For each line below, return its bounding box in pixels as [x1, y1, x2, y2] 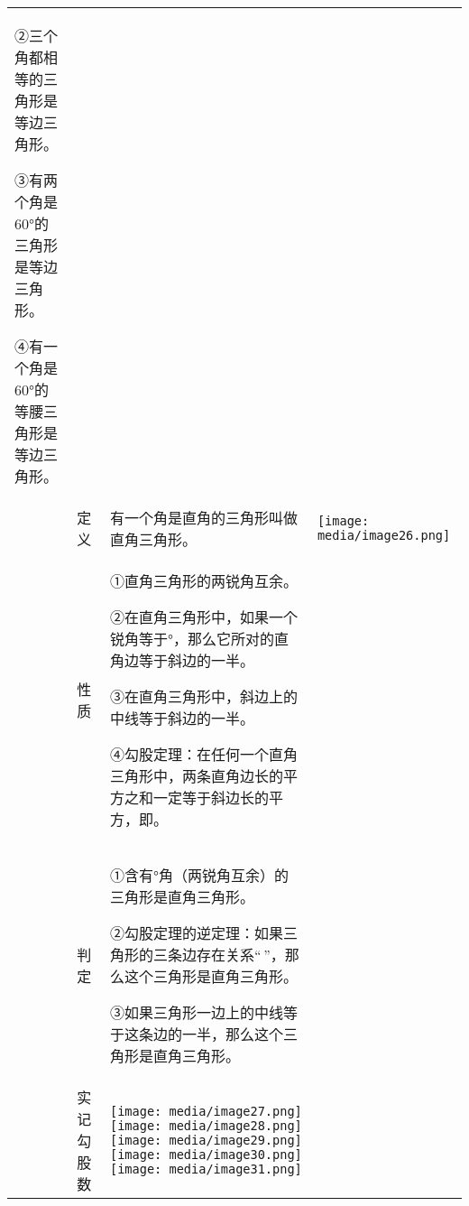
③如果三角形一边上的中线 [110, 1002, 284, 1023]
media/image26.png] [317, 528, 451, 543]
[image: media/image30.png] [110, 1147, 302, 1162]
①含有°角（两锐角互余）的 [110, 865, 290, 886]
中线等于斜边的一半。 [110, 708, 255, 728]
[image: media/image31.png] [110, 1162, 302, 1176]
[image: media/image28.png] [110, 1118, 302, 1133]
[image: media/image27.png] [110, 1104, 302, 1118]
